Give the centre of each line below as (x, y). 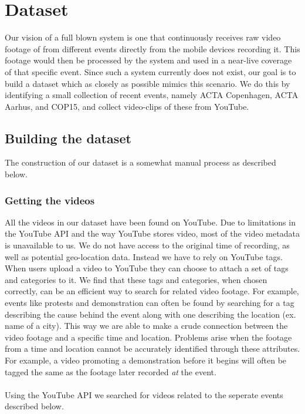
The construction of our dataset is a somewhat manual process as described (140, 162)
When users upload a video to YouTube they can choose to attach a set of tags (147, 268)
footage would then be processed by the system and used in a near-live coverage (148, 60)
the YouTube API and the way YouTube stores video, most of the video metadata (152, 233)
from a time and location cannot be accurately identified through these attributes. (152, 349)
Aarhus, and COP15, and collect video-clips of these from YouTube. (127, 106)
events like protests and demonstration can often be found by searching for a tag (150, 303)
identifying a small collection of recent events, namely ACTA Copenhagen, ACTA (152, 95)
